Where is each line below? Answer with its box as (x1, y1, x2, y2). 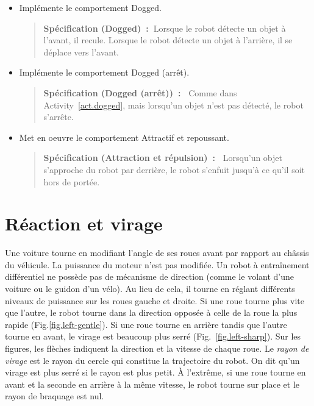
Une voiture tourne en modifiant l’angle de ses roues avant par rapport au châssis (5, 246, 309, 259)
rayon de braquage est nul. (5, 390, 104, 402)
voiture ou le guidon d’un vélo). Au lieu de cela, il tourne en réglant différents (5, 282, 295, 295)
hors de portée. (43, 175, 100, 188)
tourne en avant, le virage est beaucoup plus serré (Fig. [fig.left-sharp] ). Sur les (5, 330, 301, 343)
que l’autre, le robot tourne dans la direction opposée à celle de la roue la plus (5, 306, 298, 319)
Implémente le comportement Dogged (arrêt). (19, 66, 190, 79)
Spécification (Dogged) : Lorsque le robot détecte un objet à (43, 21, 286, 34)
